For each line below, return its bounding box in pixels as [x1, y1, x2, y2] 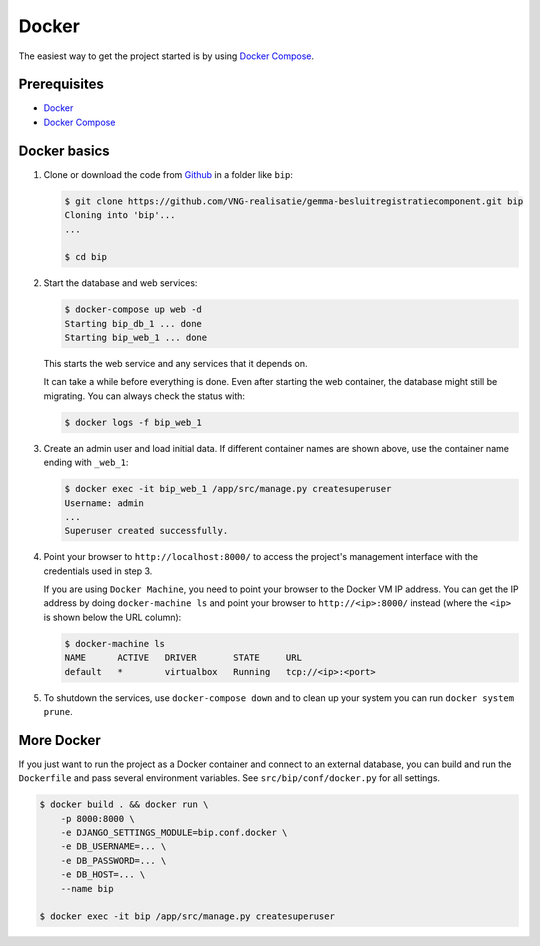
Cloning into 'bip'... [64, 210, 176, 221]
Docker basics [18, 142, 110, 159]
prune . [43, 706, 74, 718]
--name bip [60, 883, 114, 894]
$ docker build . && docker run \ [39, 799, 209, 810]
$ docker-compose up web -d [64, 304, 202, 315]
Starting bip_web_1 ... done [64, 332, 208, 344]
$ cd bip [64, 251, 108, 263]
